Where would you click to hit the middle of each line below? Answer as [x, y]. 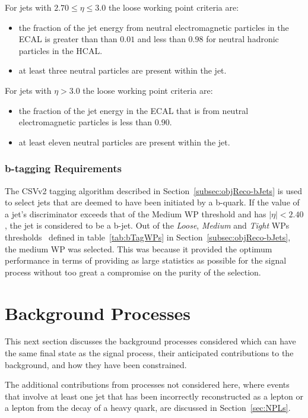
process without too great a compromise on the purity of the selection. [133, 272]
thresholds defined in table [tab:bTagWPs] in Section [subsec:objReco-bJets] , [148, 237]
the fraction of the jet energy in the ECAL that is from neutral [134, 110]
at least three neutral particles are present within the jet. [123, 70]
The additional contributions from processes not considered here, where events [147, 384]
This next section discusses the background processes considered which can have [150, 341]
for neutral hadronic [242, 39]
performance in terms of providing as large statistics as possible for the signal [146, 260]
